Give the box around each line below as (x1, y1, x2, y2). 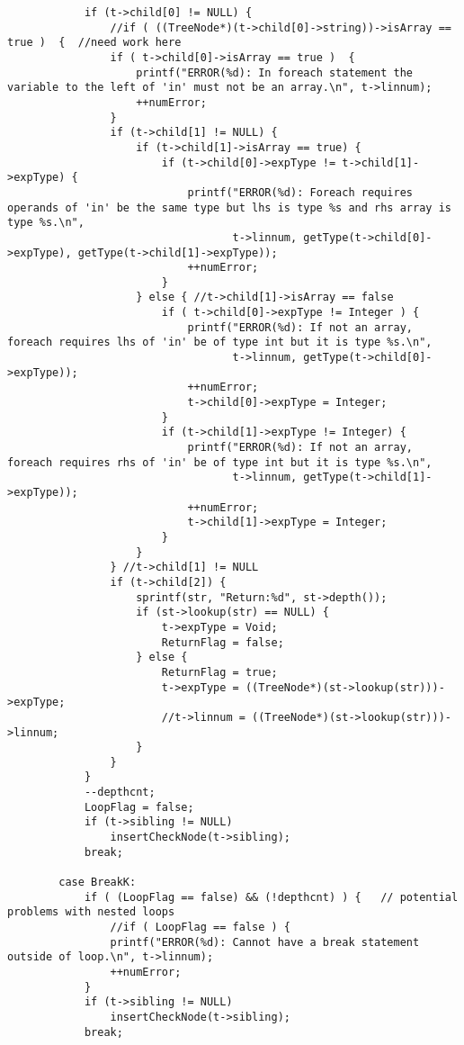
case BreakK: (58, 876, 137, 889)
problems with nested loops (7, 905, 175, 919)
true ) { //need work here (7, 36, 182, 50)
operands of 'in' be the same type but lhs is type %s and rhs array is (7, 201, 451, 214)
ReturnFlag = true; (161, 665, 278, 679)
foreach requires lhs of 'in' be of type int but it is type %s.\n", (7, 336, 433, 349)
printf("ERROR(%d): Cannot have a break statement (110, 935, 420, 949)
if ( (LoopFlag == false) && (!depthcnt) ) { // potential (84, 890, 459, 904)
